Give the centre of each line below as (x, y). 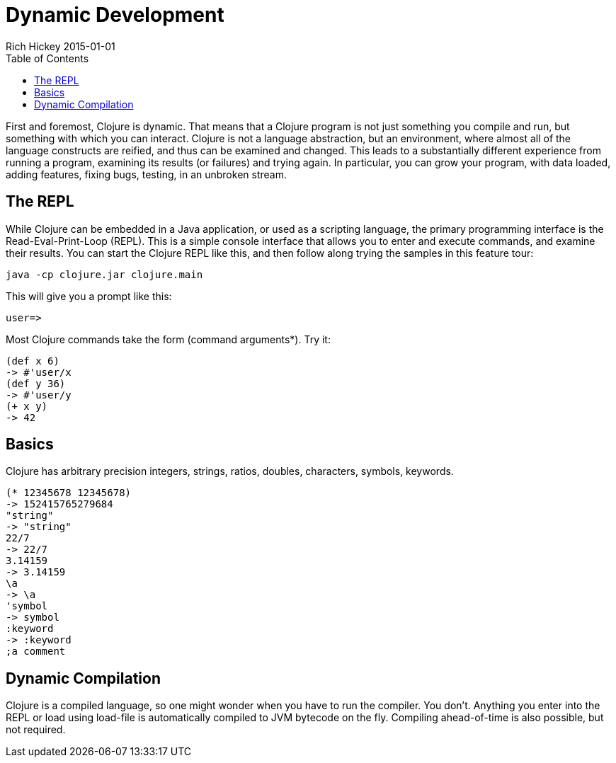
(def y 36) (36, 383)
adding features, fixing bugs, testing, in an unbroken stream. (146, 174)
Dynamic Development (115, 15)
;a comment (36, 652)
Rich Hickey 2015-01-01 (61, 46)
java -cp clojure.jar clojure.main (104, 274)
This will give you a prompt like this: (89, 296)
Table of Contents (47, 58)
